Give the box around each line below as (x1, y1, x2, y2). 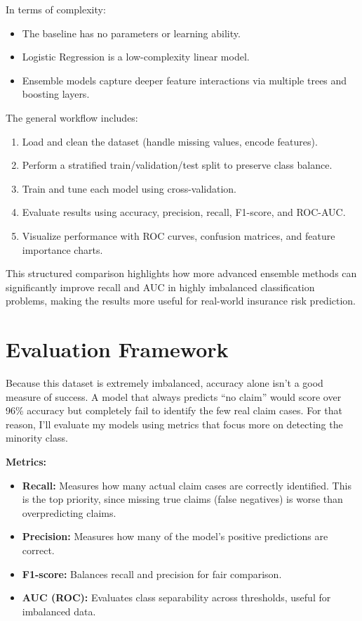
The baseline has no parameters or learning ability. (22, 25, 241, 40)
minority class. (6, 430, 68, 445)
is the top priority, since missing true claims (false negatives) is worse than (22, 492, 343, 506)
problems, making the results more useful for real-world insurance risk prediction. (6, 293, 356, 308)
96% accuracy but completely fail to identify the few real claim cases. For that (6, 403, 342, 418)
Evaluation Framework (6, 335, 229, 364)
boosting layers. (22, 87, 90, 101)
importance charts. (22, 242, 103, 257)
